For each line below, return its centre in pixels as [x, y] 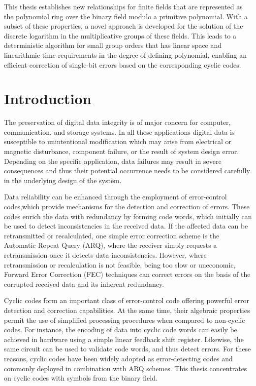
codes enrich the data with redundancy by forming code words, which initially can [128, 216]
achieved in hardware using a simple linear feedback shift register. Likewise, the [124, 339]
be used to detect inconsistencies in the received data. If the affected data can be [126, 226]
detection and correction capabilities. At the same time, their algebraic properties [127, 310]
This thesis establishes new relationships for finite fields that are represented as [123, 6]
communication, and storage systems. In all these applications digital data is [119, 132]
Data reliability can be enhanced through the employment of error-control [115, 197]
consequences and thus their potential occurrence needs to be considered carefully [127, 171]
